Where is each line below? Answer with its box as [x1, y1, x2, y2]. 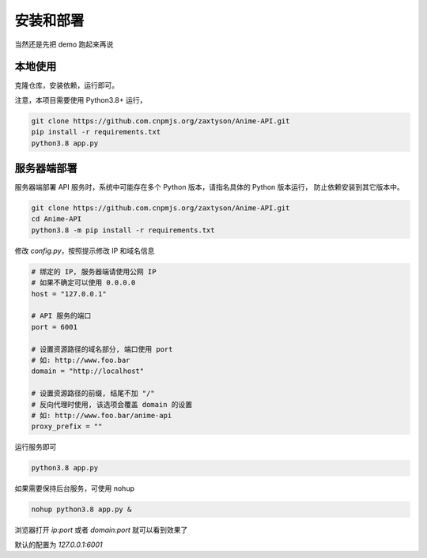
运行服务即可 [14, 443, 57, 452]
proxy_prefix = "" [31, 422, 103, 431]
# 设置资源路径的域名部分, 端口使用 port [31, 345, 173, 353]
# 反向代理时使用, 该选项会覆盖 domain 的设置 [31, 400, 193, 409]
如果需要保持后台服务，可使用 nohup [14, 484, 134, 493]
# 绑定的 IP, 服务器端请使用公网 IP [31, 267, 157, 276]
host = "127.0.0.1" [31, 289, 107, 298]
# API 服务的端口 [31, 311, 92, 320]
